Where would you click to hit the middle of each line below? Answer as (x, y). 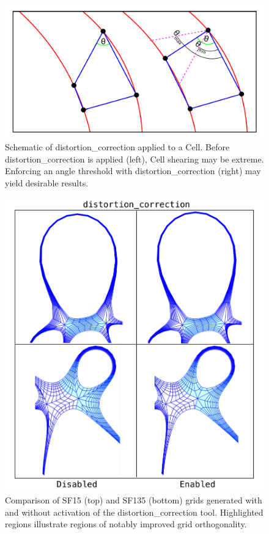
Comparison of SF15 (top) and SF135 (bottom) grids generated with (134, 500)
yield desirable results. (47, 183)
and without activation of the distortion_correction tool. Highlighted (134, 512)
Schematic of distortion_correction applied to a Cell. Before (117, 147)
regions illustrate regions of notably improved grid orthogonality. (126, 524)
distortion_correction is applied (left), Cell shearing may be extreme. (134, 159)
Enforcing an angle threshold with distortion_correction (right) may (133, 171)
